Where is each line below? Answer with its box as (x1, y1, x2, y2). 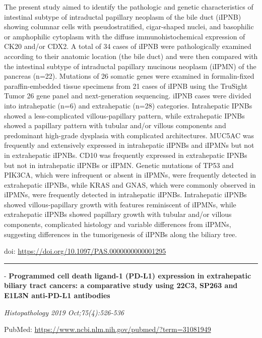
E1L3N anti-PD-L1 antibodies (4, 290, 110, 301)
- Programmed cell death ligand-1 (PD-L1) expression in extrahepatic (4, 270, 251, 280)
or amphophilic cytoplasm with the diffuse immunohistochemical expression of (4, 31, 245, 41)
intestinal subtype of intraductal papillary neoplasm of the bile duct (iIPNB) (4, 11, 241, 22)
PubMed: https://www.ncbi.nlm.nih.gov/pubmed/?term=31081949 (4, 324, 211, 334)
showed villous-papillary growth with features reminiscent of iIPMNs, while (4, 199, 236, 209)
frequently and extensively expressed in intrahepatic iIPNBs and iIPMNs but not (4, 140, 254, 150)
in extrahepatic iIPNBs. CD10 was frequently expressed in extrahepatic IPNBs (4, 149, 247, 160)
